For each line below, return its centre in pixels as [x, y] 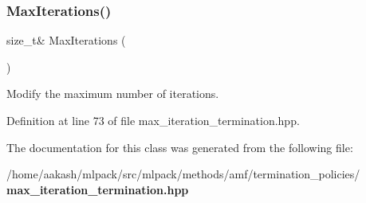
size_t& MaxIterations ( [66, 40]
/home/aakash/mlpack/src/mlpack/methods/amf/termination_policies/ [183, 174]
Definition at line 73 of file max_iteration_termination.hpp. [153, 120]
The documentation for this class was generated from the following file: [180, 147]
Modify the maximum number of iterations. [113, 94]
